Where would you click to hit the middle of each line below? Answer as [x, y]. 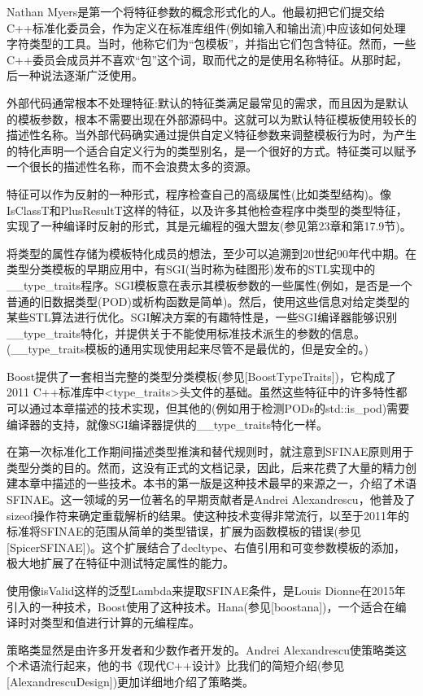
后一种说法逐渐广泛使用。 [75, 75]
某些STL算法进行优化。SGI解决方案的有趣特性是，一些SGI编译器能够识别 [202, 317]
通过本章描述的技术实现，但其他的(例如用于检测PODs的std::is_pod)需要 [219, 408]
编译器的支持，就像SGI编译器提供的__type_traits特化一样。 [167, 424]
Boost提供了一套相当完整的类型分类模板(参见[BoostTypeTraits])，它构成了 [201, 376]
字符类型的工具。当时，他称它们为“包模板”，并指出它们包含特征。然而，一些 [211, 44]
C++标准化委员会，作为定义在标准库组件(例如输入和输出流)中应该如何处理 [206, 27]
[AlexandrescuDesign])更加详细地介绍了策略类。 [131, 681]
